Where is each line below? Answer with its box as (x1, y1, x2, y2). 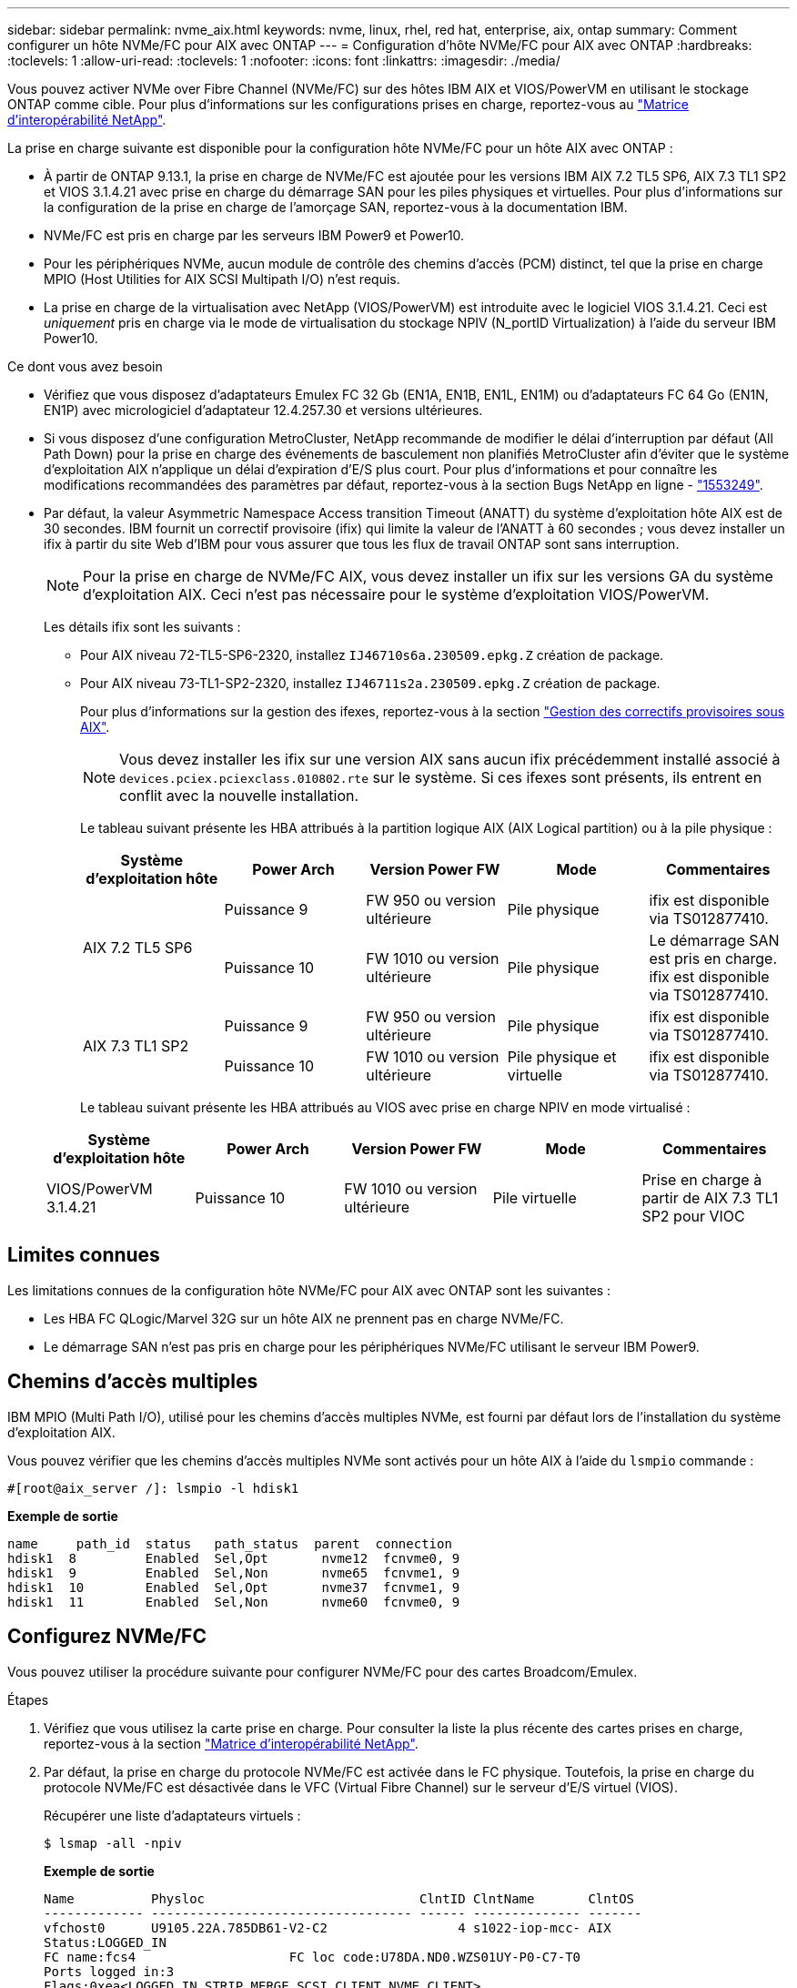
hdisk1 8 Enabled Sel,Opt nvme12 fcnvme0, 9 (7, 1550, 460, 1566)
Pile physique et (507, 1048, 617, 1066)
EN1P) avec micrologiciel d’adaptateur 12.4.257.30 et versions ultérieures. (44, 402, 483, 418)
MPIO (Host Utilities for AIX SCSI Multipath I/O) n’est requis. (44, 271, 400, 287)
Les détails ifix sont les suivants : (44, 619, 241, 634)
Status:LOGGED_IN (44, 1934, 166, 1950)
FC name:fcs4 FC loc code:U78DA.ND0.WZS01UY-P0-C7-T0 (44, 1949, 581, 1964)
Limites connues (7, 1243, 160, 1267)
